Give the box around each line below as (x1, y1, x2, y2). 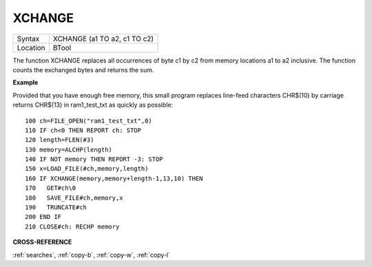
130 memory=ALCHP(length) (25, 145, 113, 153)
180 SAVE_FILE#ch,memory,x (25, 193, 123, 202)
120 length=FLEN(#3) (25, 136, 94, 144)
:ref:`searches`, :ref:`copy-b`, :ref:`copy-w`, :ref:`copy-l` (12, 250, 171, 259)
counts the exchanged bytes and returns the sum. (12, 65, 154, 74)
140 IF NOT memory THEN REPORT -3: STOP (25, 156, 163, 163)
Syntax (17, 34, 40, 43)
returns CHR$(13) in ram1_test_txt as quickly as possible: (12, 100, 174, 109)
